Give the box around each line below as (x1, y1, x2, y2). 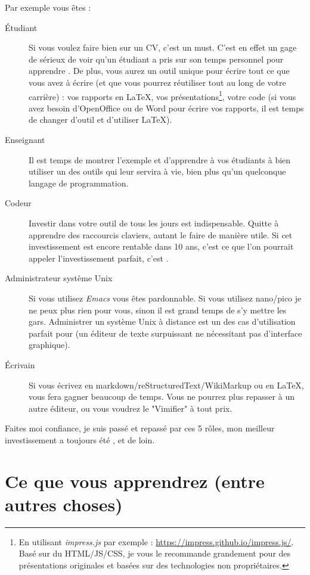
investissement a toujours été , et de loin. (5, 433, 155, 446)
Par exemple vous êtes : (5, 1, 91, 13)
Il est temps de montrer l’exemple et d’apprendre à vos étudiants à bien (29, 153, 291, 166)
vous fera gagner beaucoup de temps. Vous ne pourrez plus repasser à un (29, 390, 294, 403)
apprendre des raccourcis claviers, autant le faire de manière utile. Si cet (29, 228, 293, 241)
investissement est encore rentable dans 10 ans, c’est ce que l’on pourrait (29, 240, 294, 253)
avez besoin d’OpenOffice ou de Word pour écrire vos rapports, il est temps (29, 101, 304, 114)
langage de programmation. (29, 176, 129, 189)
